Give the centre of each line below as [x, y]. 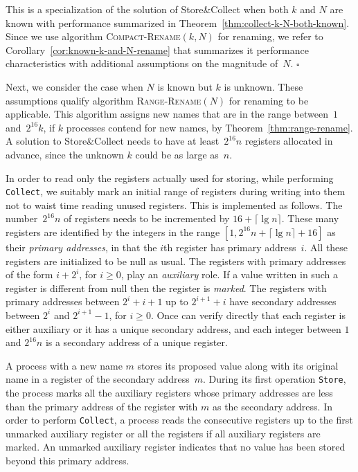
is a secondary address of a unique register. [136, 342]
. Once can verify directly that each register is [248, 315]
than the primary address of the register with [102, 406]
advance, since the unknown [65, 154]
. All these [326, 247]
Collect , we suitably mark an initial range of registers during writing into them [176, 191]
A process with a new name [64, 365]
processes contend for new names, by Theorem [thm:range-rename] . [209, 127]
